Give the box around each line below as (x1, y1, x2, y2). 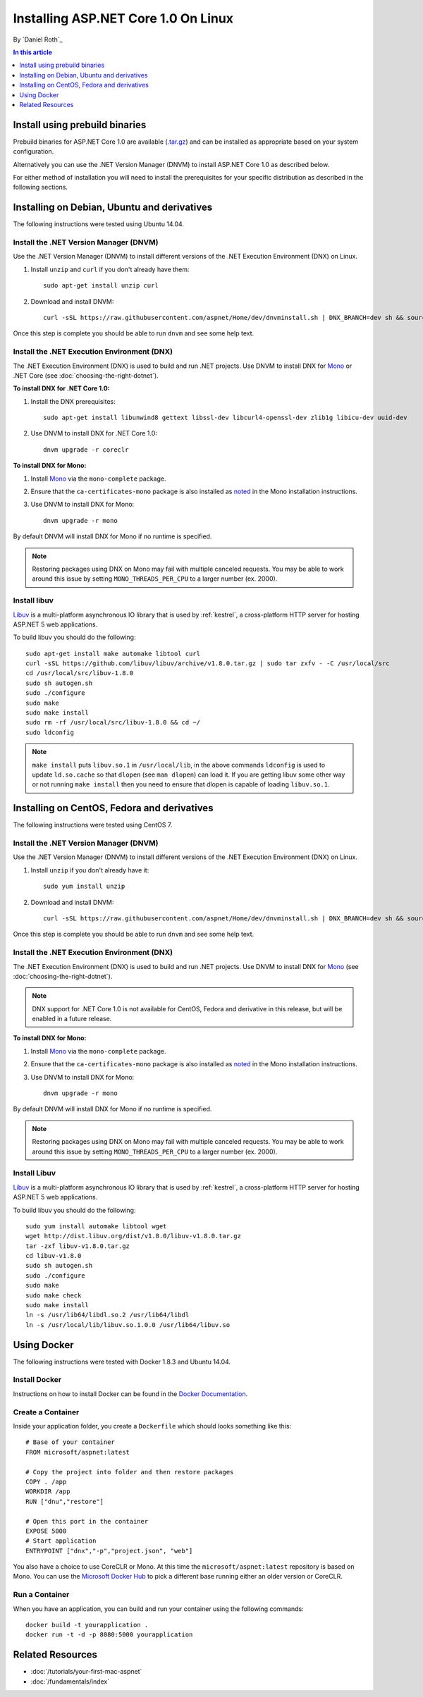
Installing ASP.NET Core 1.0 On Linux (13, 11, 234, 26)
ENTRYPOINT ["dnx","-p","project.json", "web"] (25, 1547, 193, 1555)
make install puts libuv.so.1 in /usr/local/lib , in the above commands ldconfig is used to (32, 760, 326, 769)
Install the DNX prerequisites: (30, 397, 116, 405)
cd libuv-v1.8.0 (25, 1252, 82, 1260)
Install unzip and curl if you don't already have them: (30, 265, 190, 273)
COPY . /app (25, 1477, 67, 1486)
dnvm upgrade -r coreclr (43, 445, 129, 454)
